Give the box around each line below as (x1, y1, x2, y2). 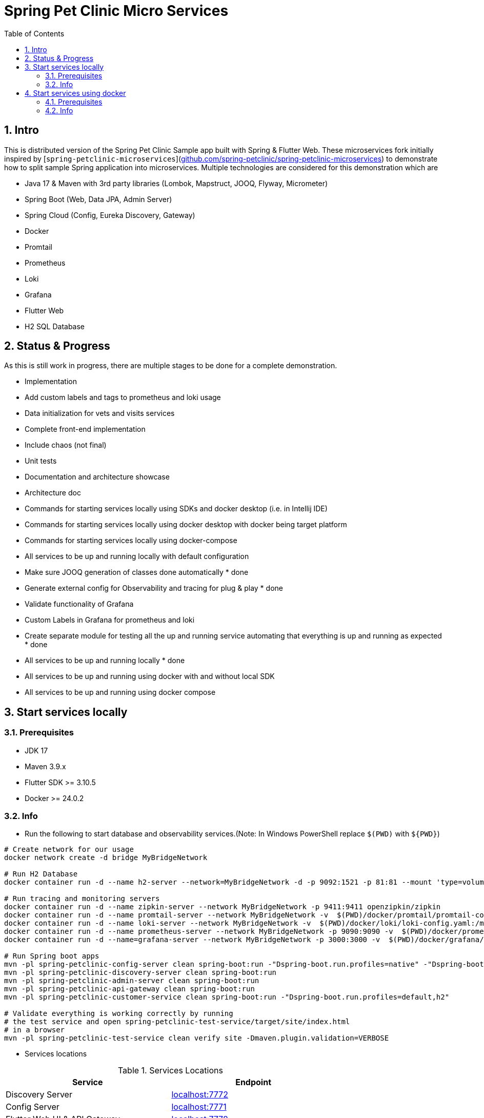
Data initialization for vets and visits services (25, 409, 175, 418)
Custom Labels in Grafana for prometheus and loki (25, 615, 195, 625)
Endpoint (235, 1077, 272, 1088)
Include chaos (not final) (25, 441, 107, 450)
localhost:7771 (171, 1102, 227, 1112)
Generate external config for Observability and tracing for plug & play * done (25, 584, 283, 593)
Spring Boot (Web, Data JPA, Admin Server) (25, 194, 172, 204)
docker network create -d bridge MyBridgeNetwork (4, 853, 208, 862)
